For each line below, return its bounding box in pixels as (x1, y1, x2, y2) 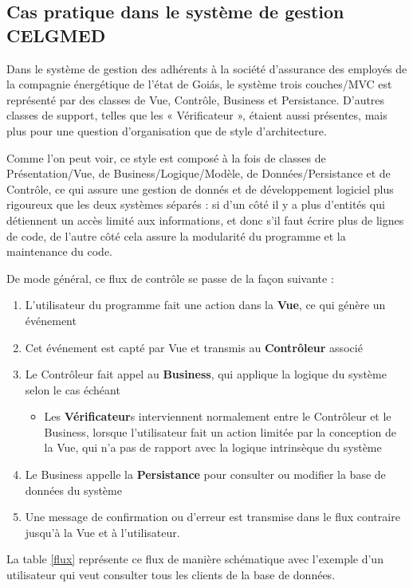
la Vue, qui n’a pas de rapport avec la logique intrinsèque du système (44, 439, 382, 456)
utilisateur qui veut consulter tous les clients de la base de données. (6, 566, 336, 583)
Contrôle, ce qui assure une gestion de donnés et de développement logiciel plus (6, 180, 394, 197)
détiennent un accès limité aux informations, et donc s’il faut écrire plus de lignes (6, 211, 404, 228)
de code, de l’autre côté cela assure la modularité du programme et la (6, 227, 346, 244)
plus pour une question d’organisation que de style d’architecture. (6, 122, 327, 139)
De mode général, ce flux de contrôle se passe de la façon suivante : (6, 269, 334, 286)
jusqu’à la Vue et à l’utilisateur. (25, 523, 180, 540)
